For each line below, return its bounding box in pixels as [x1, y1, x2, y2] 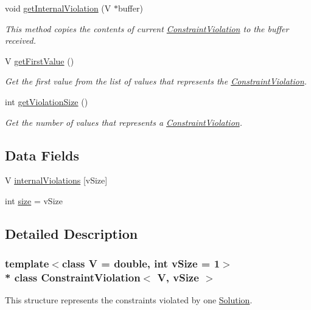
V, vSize [157, 270, 199, 285]
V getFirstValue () [5, 54, 74, 67]
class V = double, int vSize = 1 [61, 256, 220, 271]
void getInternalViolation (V [5, 2, 111, 14]
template [5, 256, 49, 271]
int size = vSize [5, 194, 63, 207]
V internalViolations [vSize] [5, 174, 108, 187]
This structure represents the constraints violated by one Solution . [5, 294, 253, 306]
